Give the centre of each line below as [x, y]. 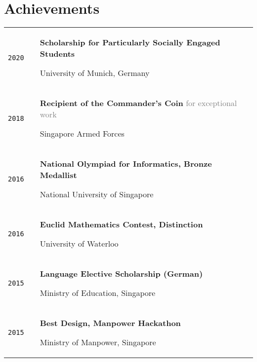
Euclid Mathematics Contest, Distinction [121, 224]
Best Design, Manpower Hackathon [110, 323]
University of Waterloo [79, 244]
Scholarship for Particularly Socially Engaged [130, 42]
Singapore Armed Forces [82, 134]
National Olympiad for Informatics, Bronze [126, 164]
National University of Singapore [97, 194]
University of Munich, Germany [95, 73]
